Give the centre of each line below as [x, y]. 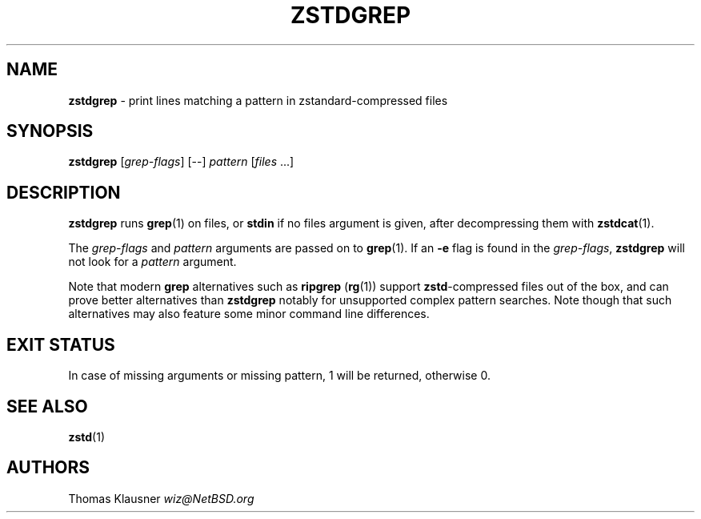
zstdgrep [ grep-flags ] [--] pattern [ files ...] [181, 162]
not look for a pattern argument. [152, 262]
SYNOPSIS [50, 131]
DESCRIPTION [64, 192]
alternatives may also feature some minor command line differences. [249, 314]
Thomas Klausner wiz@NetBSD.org [161, 498]
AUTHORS [48, 468]
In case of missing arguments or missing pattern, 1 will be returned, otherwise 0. [279, 376]
